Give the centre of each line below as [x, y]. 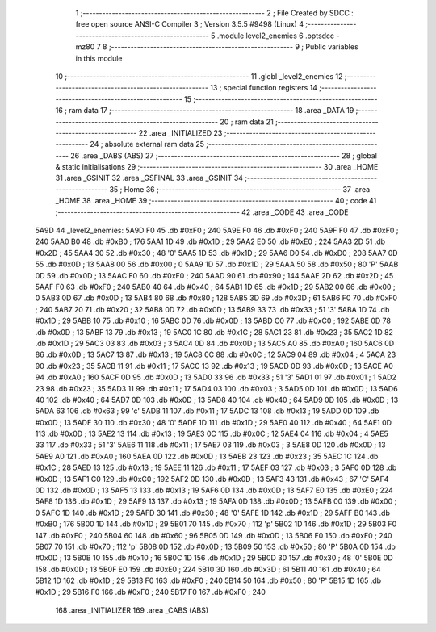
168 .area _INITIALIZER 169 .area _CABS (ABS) [132, 610]
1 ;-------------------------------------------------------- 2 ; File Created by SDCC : [215, 13]
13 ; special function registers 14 [264, 88]
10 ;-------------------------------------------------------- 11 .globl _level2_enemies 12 [199, 76]
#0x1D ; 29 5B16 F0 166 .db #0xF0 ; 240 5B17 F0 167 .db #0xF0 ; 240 [151, 592]
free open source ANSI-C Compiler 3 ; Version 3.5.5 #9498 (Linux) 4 [190, 24]
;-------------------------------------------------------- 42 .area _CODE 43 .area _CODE [202, 212]
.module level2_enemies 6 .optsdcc [276, 36]
